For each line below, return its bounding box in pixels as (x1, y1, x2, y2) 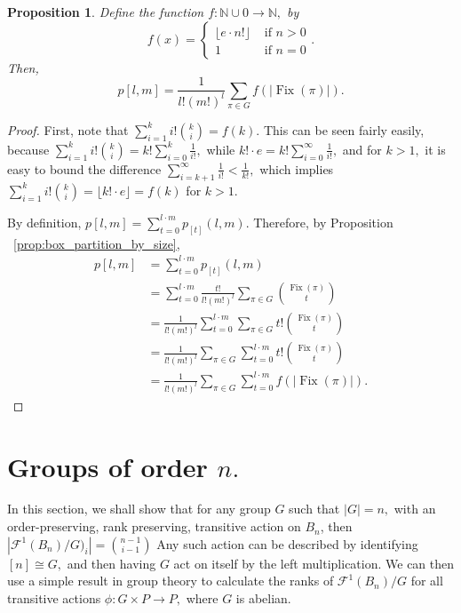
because (7, 139, 50, 158)
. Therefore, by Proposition (245, 212, 393, 231)
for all (410, 571, 443, 590)
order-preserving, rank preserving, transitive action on (7, 517, 301, 536)
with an (393, 499, 436, 518)
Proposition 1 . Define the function (7, 3, 204, 20)
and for (342, 139, 382, 158)
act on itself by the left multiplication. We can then (173, 553, 455, 572)
